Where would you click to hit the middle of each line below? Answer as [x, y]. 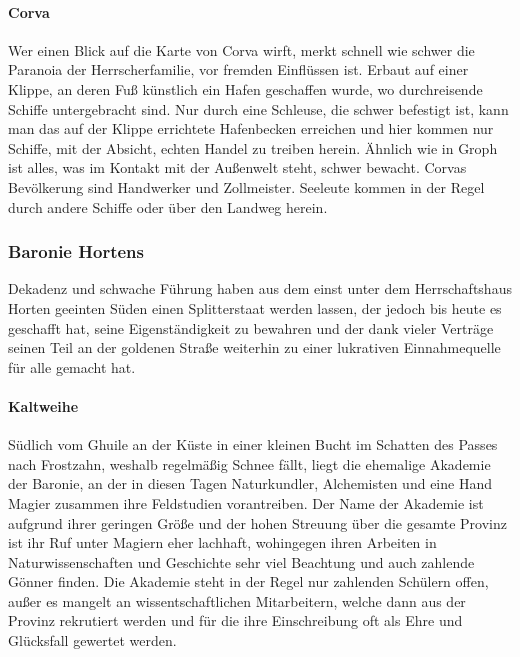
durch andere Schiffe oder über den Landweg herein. [168, 206]
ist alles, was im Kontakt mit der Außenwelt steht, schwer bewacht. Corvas [237, 167]
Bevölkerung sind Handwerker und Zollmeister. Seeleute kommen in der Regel [246, 186]
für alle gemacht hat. [72, 366]
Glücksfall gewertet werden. [92, 640]
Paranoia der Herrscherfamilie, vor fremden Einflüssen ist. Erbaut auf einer [238, 69]
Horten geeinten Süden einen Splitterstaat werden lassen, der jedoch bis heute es [255, 307]
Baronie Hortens [76, 251]
